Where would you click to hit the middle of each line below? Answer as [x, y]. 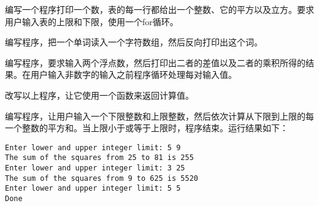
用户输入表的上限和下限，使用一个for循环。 [92, 21]
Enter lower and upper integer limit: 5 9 [93, 147]
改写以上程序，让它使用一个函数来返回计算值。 [99, 95]
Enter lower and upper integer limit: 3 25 [95, 168]
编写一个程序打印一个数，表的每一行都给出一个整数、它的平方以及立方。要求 [159, 9]
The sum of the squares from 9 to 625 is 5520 [102, 178]
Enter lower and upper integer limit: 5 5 [93, 189]
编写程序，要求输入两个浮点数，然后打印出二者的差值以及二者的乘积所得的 [155, 62]
